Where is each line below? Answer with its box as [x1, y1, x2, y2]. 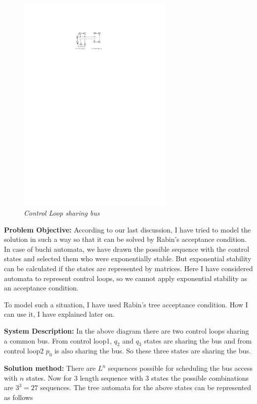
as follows [4, 392, 33, 402]
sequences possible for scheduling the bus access [108, 363, 253, 373]
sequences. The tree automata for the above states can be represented [40, 382, 252, 393]
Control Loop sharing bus [24, 208, 100, 218]
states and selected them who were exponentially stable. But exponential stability [4, 253, 252, 264]
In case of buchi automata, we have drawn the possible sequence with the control [4, 243, 250, 254]
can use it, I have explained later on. [4, 309, 115, 319]
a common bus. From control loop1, [4, 335, 112, 346]
